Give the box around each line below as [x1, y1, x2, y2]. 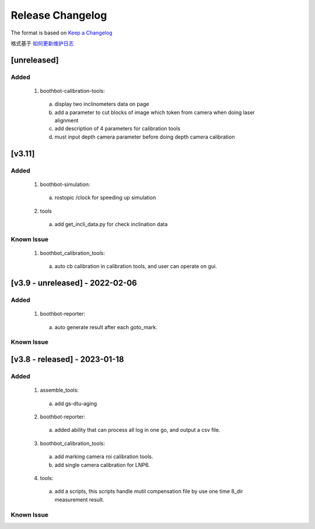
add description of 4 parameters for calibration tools [54, 125, 181, 132]
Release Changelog [10, 9, 107, 22]
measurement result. [54, 496, 104, 503]
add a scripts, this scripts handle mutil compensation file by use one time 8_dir [54, 488, 243, 495]
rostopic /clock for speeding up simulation [54, 194, 156, 201]
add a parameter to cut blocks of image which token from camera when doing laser [54, 109, 255, 116]
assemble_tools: [40, 386, 79, 394]
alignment [54, 117, 79, 124]
